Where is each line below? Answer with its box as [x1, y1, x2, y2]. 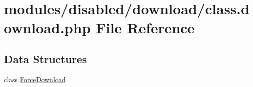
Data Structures [4, 51, 87, 66]
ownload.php [4, 18, 91, 38]
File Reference [96, 18, 195, 38]
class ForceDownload [4, 74, 66, 84]
